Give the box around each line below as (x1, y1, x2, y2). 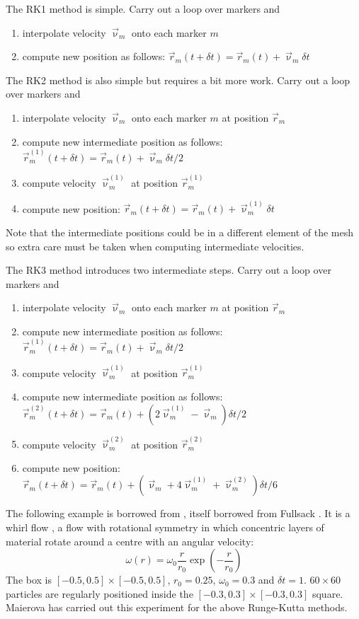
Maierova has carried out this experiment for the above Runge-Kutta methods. (6, 600, 348, 615)
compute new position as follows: (22, 49, 166, 64)
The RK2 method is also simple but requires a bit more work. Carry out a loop (6, 72, 351, 87)
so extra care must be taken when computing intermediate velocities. (6, 238, 304, 253)
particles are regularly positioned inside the (6, 586, 193, 601)
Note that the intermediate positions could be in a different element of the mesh (6, 224, 354, 239)
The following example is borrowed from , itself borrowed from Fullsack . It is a (6, 506, 351, 521)
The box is (6, 572, 52, 587)
